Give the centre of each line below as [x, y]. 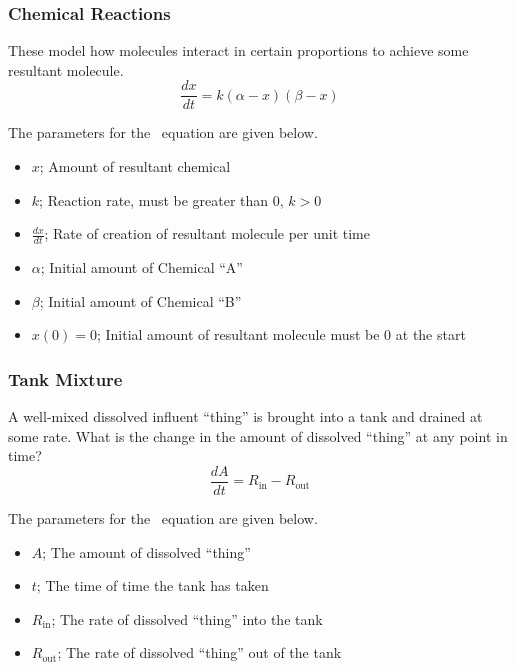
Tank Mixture [65, 378]
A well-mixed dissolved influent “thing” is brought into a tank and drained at [245, 416]
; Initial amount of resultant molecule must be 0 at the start [281, 334]
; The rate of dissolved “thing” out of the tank [199, 652]
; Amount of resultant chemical [135, 166]
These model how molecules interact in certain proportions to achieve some [238, 50]
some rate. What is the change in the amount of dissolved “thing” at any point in [258, 435]
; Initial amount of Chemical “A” [141, 267]
